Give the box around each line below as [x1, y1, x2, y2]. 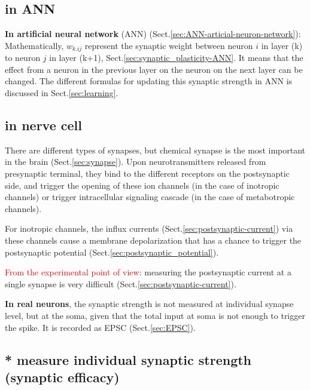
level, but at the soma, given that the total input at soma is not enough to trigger [5, 309, 305, 321]
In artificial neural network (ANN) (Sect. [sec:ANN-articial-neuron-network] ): [5, 27, 301, 40]
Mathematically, [5, 39, 64, 51]
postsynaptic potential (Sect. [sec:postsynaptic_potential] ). [5, 245, 219, 258]
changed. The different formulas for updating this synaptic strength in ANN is [5, 75, 293, 87]
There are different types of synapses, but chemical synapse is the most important [5, 143, 305, 156]
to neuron [5, 51, 41, 64]
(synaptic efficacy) [5, 367, 120, 386]
